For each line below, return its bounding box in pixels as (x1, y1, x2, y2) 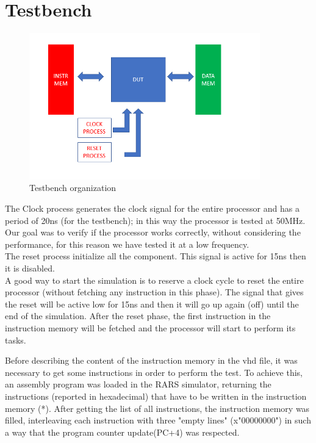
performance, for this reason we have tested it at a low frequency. (5, 237, 250, 250)
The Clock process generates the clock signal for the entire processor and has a (5, 202, 300, 215)
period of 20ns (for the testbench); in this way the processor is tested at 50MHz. (5, 214, 306, 226)
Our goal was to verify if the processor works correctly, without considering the (5, 226, 301, 239)
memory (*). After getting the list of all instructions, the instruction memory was (5, 402, 310, 414)
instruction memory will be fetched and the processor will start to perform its (5, 321, 296, 334)
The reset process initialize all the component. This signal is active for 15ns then (5, 250, 306, 262)
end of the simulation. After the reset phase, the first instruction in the (5, 309, 271, 322)
